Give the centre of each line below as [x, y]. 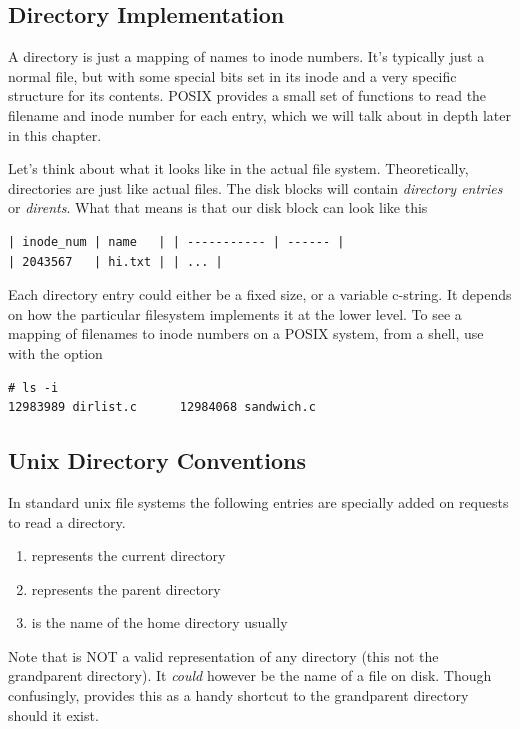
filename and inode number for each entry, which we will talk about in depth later [260, 114]
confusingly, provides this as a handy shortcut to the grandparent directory [238, 695]
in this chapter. [55, 134]
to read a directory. [67, 521]
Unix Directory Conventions [157, 460]
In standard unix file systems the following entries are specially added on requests [258, 501]
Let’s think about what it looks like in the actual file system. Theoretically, [238, 168]
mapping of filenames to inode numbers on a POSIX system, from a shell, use [246, 333]
